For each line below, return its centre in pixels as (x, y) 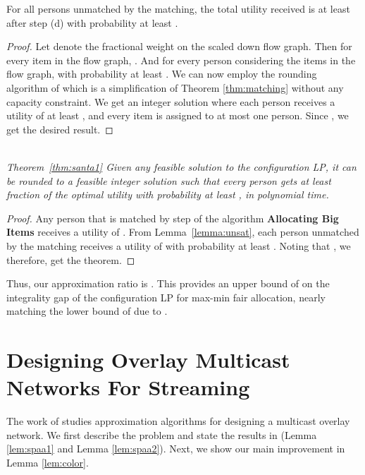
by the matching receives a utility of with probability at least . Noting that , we (179, 245)
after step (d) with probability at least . (92, 22)
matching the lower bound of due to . (87, 311)
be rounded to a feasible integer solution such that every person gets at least (169, 180)
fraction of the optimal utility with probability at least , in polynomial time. (168, 194)
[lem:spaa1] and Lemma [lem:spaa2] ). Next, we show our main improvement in (176, 449)
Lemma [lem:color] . (48, 462)
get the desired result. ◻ (60, 129)
